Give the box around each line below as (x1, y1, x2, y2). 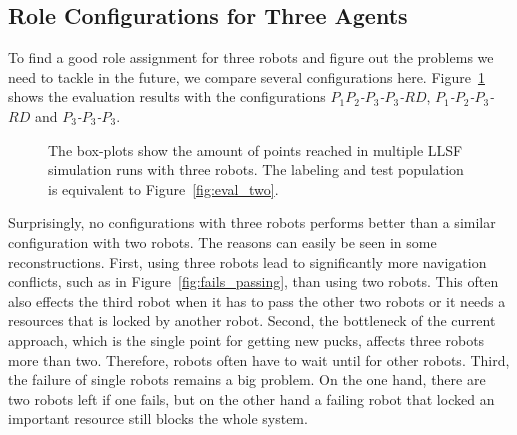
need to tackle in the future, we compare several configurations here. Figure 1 (8, 66, 485, 87)
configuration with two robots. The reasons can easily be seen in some (8, 231, 437, 252)
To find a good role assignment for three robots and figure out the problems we (8, 47, 494, 68)
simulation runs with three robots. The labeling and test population (48, 159, 464, 180)
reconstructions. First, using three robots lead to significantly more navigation (8, 251, 487, 272)
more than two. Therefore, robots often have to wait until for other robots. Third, (8, 349, 510, 370)
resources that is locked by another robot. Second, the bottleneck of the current (8, 310, 496, 331)
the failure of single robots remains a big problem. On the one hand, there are (8, 369, 486, 390)
